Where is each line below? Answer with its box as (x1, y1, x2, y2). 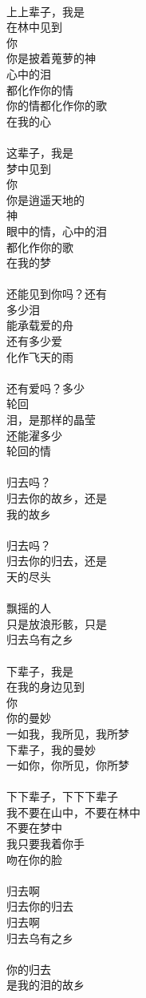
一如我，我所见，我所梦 (6, 725, 129, 741)
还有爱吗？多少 (6, 379, 85, 396)
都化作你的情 (6, 81, 73, 98)
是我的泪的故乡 (6, 976, 85, 993)
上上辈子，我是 (6, 2, 85, 19)
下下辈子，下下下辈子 (6, 788, 118, 805)
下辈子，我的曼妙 (6, 741, 96, 758)
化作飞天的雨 (6, 348, 73, 365)
